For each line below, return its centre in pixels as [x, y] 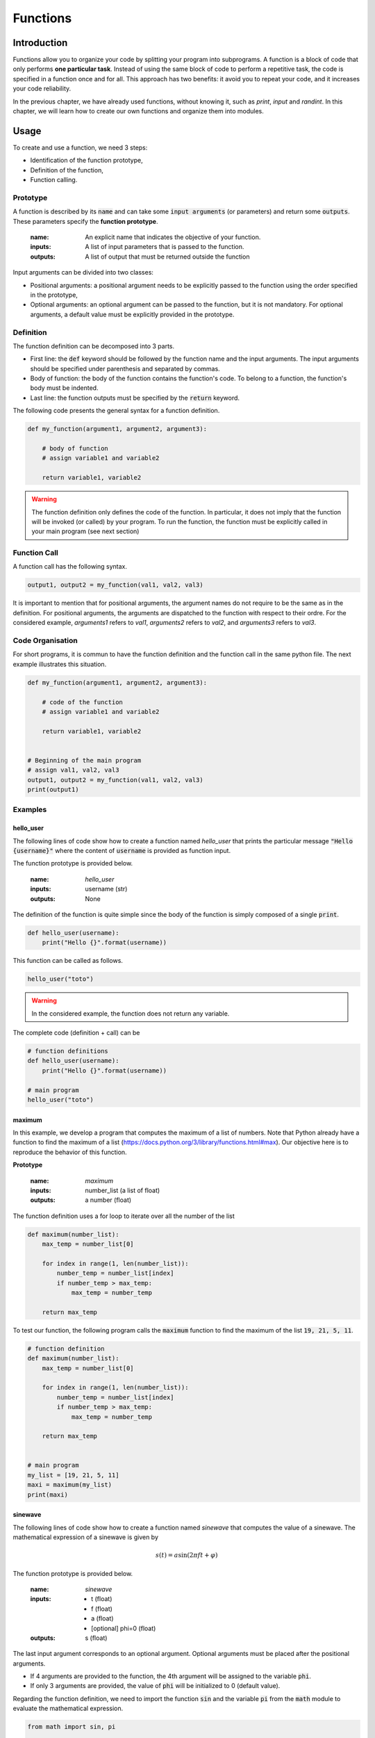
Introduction [40, 43]
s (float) [96, 1638]
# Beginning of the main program [84, 760]
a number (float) [108, 1200]
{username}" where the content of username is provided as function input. [122, 850]
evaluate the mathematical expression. [68, 1708]
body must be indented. [64, 388]
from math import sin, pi [72, 1727]
